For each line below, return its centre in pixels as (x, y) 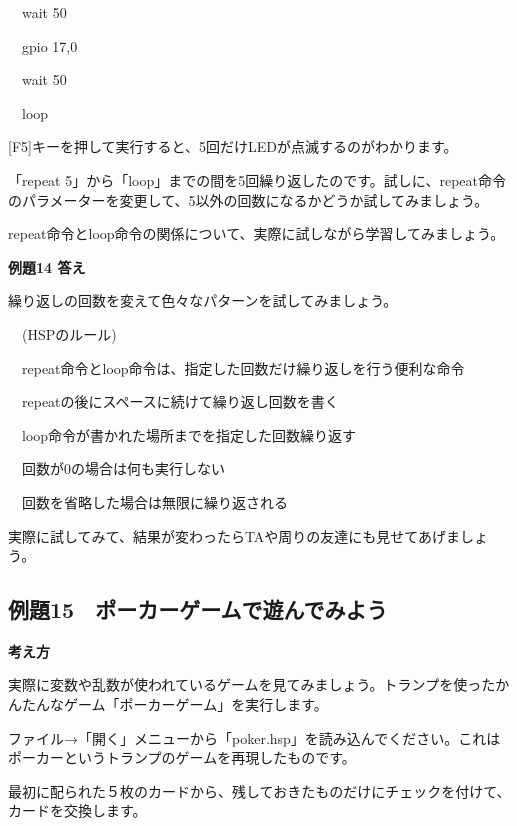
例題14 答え (47, 266)
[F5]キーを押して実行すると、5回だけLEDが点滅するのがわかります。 (233, 146)
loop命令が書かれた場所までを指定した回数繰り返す (189, 434)
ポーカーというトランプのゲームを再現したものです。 (182, 757)
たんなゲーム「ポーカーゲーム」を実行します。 (174, 704)
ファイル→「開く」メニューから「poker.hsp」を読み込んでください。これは (254, 737)
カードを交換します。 (77, 810)
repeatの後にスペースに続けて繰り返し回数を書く (180, 401)
